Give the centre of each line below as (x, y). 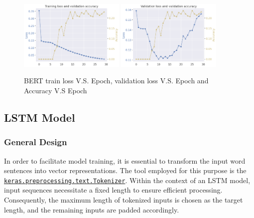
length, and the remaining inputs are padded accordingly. (92, 209)
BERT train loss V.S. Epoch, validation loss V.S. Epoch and (116, 81)
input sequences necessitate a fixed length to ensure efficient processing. (113, 190)
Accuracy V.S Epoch (56, 90)
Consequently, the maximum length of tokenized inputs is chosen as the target (124, 199)
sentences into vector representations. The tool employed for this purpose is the (125, 170)
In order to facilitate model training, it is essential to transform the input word (125, 160)
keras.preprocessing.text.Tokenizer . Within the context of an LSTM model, (127, 180)
